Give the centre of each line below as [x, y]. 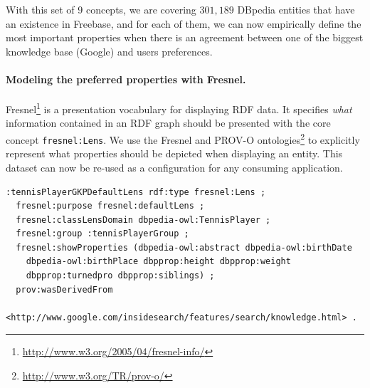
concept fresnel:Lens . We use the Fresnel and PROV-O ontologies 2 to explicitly [183, 138]
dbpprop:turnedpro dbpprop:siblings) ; [120, 276]
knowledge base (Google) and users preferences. [109, 51]
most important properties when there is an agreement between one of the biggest [185, 37]
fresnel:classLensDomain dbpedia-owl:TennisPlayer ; [143, 220]
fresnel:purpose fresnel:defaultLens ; [110, 206]
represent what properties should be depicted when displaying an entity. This [174, 153]
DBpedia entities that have [296, 9]
